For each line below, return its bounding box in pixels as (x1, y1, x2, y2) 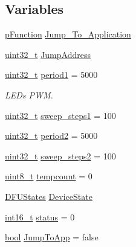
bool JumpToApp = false (5, 231, 99, 243)
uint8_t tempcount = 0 (5, 170, 92, 182)
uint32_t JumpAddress (5, 48, 91, 60)
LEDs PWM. (5, 88, 53, 101)
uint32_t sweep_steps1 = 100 (5, 109, 116, 121)
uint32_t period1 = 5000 (5, 68, 98, 81)
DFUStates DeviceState (5, 190, 92, 202)
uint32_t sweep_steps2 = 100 (5, 149, 116, 162)
